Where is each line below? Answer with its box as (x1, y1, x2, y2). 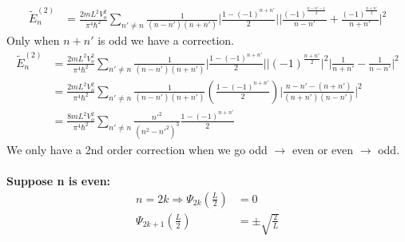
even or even (292, 141, 354, 157)
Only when (6, 32, 60, 49)
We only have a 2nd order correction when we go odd (6, 141, 268, 157)
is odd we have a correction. (97, 32, 235, 49)
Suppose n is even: (6, 172, 111, 188)
